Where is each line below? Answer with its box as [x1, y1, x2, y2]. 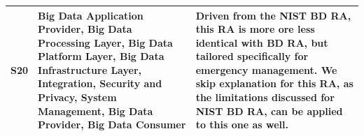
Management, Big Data [38, 103, 153, 118]
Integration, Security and [38, 76, 162, 91]
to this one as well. [195, 117, 288, 132]
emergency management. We [195, 62, 337, 77]
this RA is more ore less [195, 22, 315, 36]
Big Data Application [38, 8, 143, 22]
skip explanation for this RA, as [195, 76, 353, 91]
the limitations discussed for [195, 90, 335, 105]
